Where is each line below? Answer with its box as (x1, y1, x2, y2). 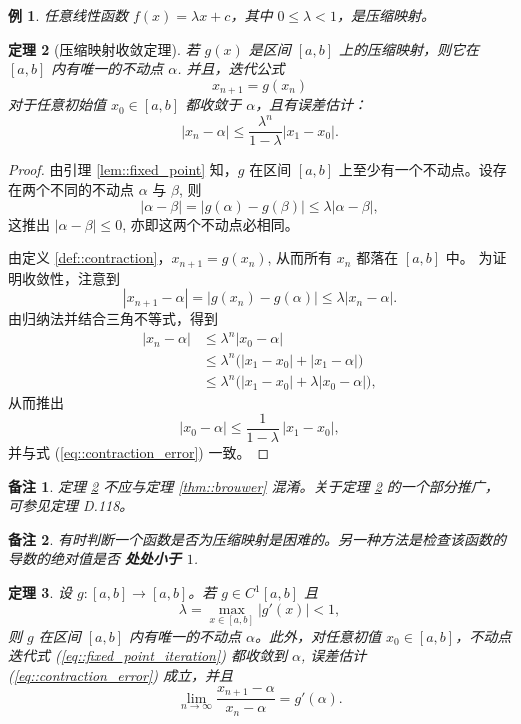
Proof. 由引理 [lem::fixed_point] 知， (8, 159, 238, 180)
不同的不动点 (49, 178, 134, 199)
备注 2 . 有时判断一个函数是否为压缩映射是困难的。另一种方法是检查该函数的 (8, 528, 506, 549)
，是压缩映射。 (336, 5, 435, 25)
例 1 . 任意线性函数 (8, 5, 128, 25)
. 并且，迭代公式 (177, 58, 285, 79)
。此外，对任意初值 (255, 625, 382, 646)
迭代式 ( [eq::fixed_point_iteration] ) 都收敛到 (8, 645, 288, 666)
